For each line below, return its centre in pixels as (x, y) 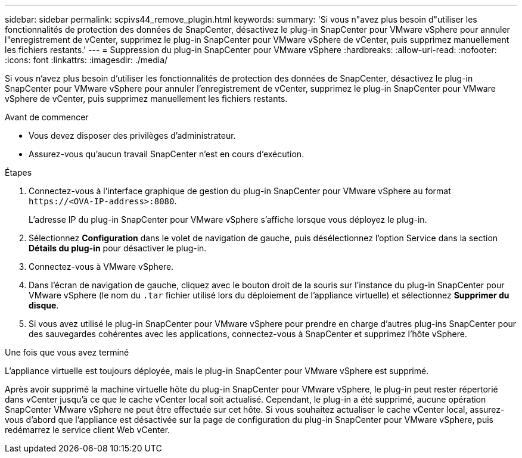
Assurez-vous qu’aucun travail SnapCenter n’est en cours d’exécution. (167, 154)
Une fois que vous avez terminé (67, 352)
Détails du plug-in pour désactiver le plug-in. (118, 248)
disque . (44, 305)
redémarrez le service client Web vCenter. (88, 430)
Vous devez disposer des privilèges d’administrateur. (132, 135)
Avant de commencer (47, 117)
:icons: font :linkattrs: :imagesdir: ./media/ (86, 60)
